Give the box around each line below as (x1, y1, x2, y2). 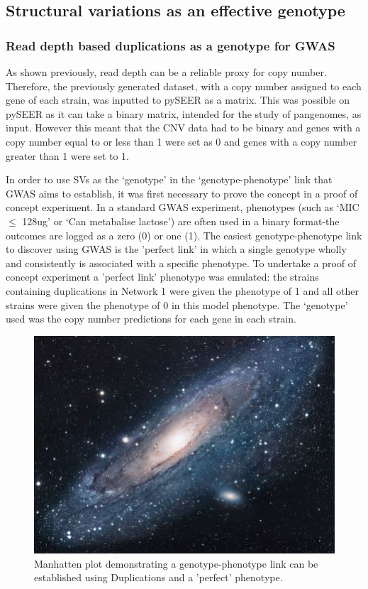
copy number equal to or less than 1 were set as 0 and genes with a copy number (6, 134, 357, 148)
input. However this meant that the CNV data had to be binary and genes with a (6, 120, 361, 135)
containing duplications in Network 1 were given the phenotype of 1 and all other (6, 283, 359, 298)
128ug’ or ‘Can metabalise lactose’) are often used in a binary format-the (22, 213, 340, 228)
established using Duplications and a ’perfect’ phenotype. (34, 570, 283, 585)
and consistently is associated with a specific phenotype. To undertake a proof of (6, 255, 357, 270)
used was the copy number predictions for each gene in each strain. (6, 311, 296, 326)
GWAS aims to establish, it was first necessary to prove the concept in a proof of (6, 185, 358, 200)
